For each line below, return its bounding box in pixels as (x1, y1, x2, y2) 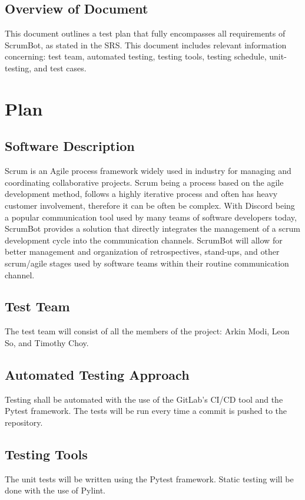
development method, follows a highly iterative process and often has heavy (5, 187, 278, 200)
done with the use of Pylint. (5, 484, 106, 496)
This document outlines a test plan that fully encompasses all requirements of (5, 27, 286, 40)
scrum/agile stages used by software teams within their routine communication (5, 256, 289, 269)
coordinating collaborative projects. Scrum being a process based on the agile (5, 176, 284, 188)
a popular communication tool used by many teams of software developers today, (5, 210, 297, 223)
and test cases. (34, 61, 87, 74)
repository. (5, 416, 43, 428)
